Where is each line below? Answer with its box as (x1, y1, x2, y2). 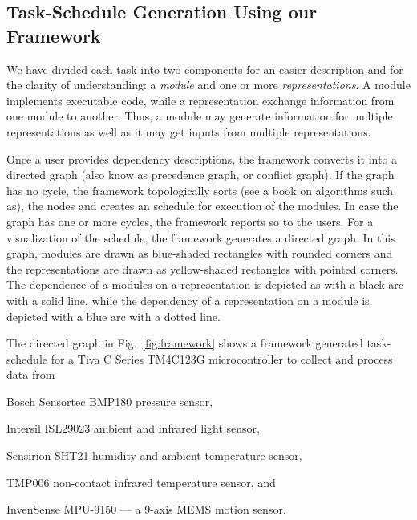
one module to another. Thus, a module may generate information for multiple (6, 108, 393, 124)
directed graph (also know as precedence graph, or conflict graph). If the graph (6, 166, 395, 183)
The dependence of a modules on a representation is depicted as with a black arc (6, 276, 404, 293)
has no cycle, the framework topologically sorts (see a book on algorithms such (6, 181, 394, 198)
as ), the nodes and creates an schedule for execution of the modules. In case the (6, 197, 399, 214)
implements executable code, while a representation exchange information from (6, 91, 395, 108)
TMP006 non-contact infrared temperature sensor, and (6, 473, 276, 490)
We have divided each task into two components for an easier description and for (6, 60, 403, 77)
